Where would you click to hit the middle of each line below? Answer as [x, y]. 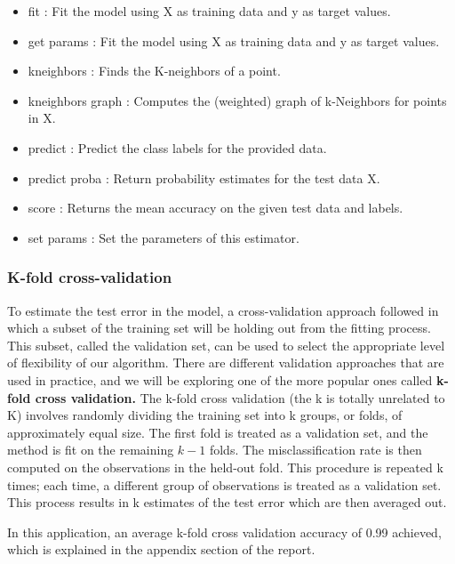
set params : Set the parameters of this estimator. [164, 237]
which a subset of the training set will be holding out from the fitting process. [219, 328]
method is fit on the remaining [91, 450]
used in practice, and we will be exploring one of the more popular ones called [220, 379]
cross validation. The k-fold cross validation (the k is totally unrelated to [240, 397]
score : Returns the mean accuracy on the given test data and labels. [216, 208]
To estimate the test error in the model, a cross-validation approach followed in [223, 310]
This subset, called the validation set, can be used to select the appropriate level [226, 345]
